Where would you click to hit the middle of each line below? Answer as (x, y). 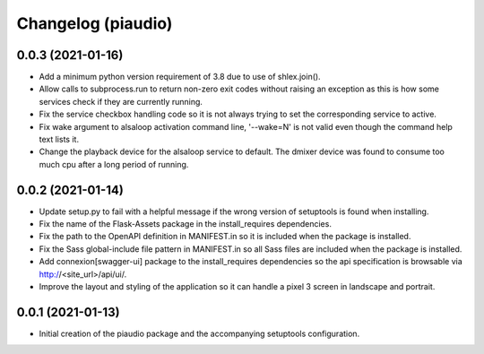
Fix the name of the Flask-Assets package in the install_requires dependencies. (185, 224)
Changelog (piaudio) (95, 23)
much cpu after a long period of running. (114, 164)
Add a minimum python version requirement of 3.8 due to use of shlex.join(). (180, 77)
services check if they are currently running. (121, 101)
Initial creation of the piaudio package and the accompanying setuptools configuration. (199, 333)
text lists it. (59, 140)
